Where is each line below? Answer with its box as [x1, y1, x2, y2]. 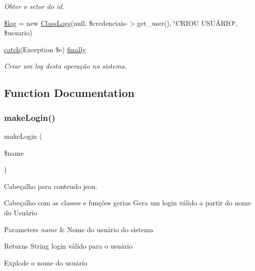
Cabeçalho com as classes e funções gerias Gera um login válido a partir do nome [4, 197, 251, 208]
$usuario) [4, 27, 32, 38]
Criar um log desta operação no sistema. [4, 61, 127, 71]
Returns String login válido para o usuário [4, 241, 133, 251]
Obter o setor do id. [4, 1, 65, 11]
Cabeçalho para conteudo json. [4, 181, 97, 191]
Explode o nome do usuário [4, 257, 87, 268]
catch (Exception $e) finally [4, 44, 86, 54]
